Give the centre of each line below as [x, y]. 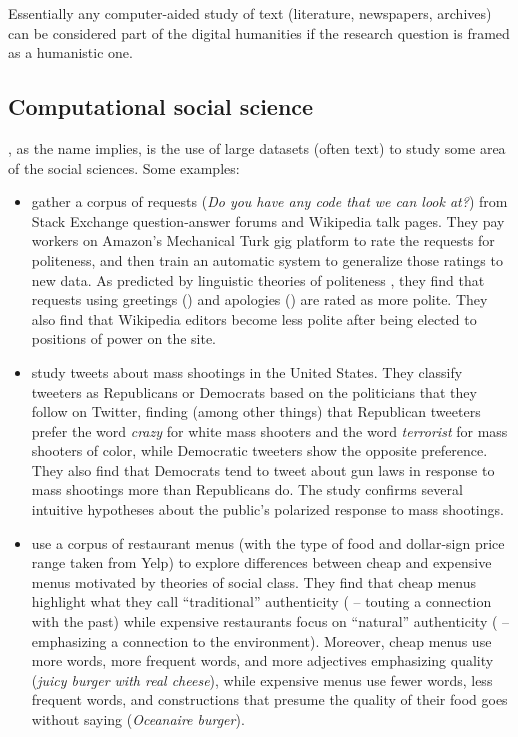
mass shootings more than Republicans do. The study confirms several [247, 489]
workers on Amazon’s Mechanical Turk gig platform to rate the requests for [263, 240]
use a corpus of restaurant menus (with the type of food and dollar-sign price [268, 542]
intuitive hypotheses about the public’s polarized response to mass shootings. [267, 509]
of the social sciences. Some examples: [124, 167]
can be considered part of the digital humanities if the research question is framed [259, 32]
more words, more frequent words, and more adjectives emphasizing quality [262, 660]
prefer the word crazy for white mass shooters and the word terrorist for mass [269, 430]
